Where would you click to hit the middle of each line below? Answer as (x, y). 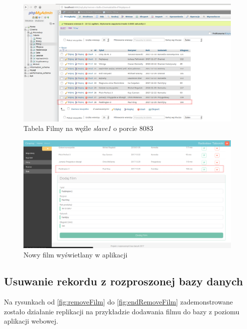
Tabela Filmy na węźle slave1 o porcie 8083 (88, 128)
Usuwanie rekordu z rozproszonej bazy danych (123, 281)
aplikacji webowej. (31, 321)
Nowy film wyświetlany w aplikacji (76, 255)
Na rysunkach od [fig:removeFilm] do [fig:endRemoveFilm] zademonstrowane (118, 302)
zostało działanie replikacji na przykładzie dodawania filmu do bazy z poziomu (122, 311)
